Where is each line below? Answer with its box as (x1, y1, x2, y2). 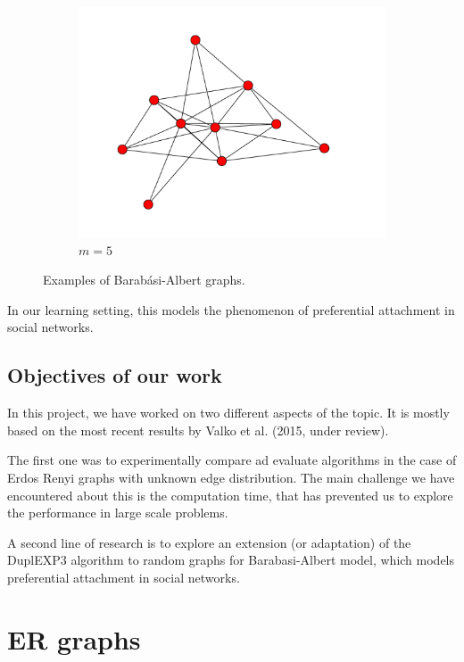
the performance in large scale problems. (7, 503, 228, 522)
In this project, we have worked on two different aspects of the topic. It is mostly (7, 403, 450, 422)
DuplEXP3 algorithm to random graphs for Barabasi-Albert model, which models (7, 550, 455, 569)
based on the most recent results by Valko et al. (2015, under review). (7, 420, 389, 439)
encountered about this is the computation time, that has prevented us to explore (7, 485, 453, 504)
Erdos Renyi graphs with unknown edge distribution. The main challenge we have (7, 468, 455, 486)
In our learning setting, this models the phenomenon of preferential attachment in (7, 300, 455, 319)
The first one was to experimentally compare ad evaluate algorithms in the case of (7, 451, 457, 469)
